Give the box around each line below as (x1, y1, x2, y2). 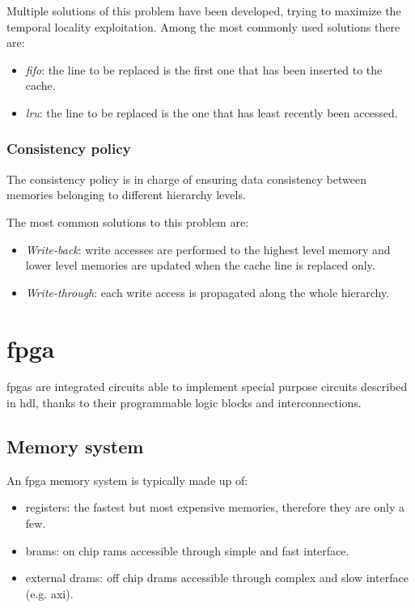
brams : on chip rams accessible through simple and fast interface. (25, 542, 349, 559)
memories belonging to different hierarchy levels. (6, 186, 246, 203)
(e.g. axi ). (25, 585, 74, 602)
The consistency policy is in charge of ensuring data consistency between (6, 170, 367, 187)
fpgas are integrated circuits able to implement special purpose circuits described (6, 378, 408, 395)
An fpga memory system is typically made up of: (6, 471, 248, 488)
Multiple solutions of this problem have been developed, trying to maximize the (6, 2, 401, 19)
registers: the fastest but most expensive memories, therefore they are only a (25, 499, 404, 516)
